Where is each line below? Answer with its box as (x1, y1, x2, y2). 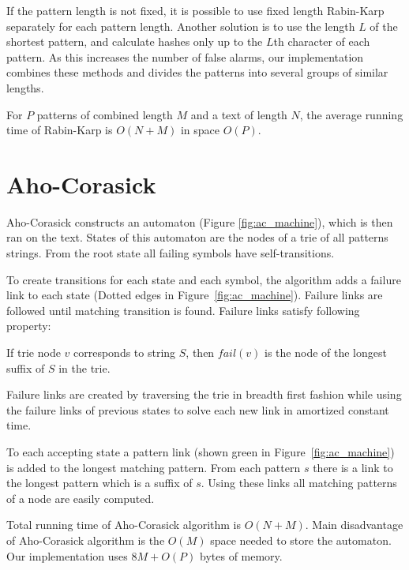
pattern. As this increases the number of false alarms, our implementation (6, 48, 364, 65)
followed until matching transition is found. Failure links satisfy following (6, 302, 360, 318)
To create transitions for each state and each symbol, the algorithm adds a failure (6, 271, 401, 287)
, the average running (299, 106, 403, 122)
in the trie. (58, 359, 111, 376)
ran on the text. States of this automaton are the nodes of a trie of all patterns (6, 229, 388, 246)
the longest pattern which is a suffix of (6, 474, 193, 491)
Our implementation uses (6, 547, 128, 564)
